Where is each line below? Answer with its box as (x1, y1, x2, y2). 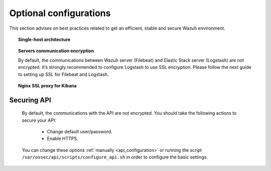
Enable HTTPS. (47, 136, 79, 142)
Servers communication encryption (18, 48, 94, 54)
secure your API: (22, 117, 56, 123)
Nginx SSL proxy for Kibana (18, 82, 77, 89)
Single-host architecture (18, 36, 71, 42)
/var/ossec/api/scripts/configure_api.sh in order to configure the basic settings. (22, 154, 208, 160)
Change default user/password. (47, 129, 112, 135)
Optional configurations (9, 8, 111, 19)
